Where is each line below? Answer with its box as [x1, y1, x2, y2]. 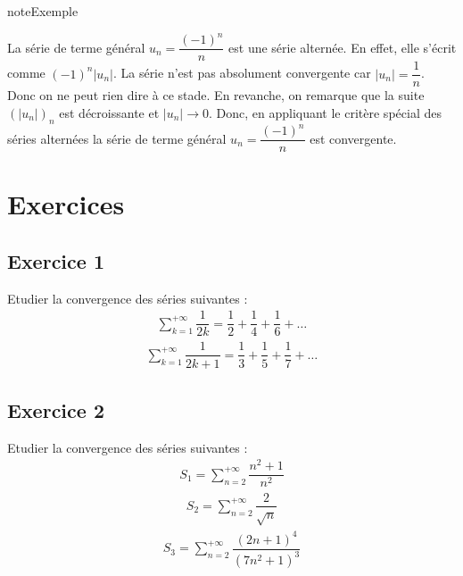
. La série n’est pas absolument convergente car [112, 63, 371, 82]
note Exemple [7, 2, 79, 20]
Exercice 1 [7, 246, 104, 274]
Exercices [7, 186, 125, 222]
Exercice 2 [7, 396, 104, 423]
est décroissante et [59, 103, 160, 121]
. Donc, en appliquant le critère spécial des [208, 103, 442, 121]
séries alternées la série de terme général [7, 129, 227, 147]
